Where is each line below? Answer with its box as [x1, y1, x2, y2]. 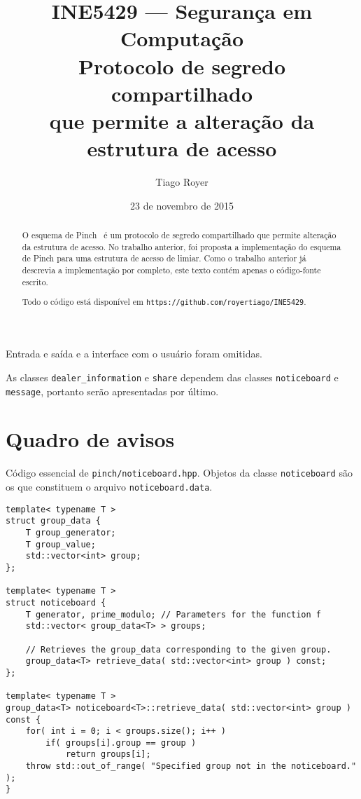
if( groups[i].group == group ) [45, 737, 197, 748]
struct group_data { [6, 516, 101, 526]
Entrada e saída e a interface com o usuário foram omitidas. [6, 346, 262, 361]
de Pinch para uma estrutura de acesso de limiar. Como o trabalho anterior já [22, 252, 306, 264]
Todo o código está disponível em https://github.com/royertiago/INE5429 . [22, 296, 306, 308]
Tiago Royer [155, 175, 208, 189]
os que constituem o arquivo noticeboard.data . [6, 479, 213, 494]
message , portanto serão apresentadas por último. [6, 383, 219, 398]
